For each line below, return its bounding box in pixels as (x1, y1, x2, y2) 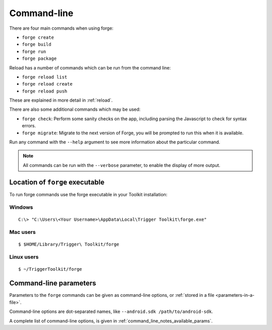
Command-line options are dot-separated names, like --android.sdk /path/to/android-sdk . (9, 308, 214, 314)
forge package (22, 56, 57, 61)
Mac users (9, 229, 36, 236)
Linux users (9, 254, 39, 261)
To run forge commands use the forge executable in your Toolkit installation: (9, 191, 168, 197)
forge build (22, 42, 51, 47)
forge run (22, 48, 46, 54)
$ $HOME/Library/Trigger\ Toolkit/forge (18, 241, 119, 247)
